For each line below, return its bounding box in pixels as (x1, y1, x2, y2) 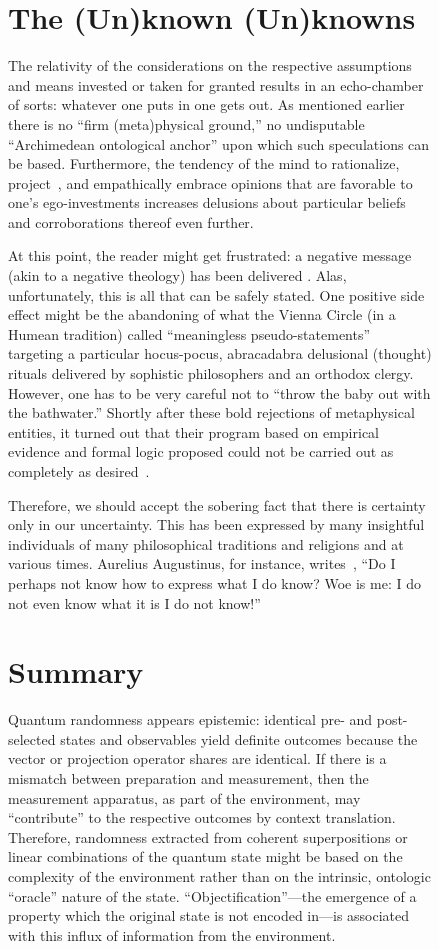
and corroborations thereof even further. (8, 211, 254, 232)
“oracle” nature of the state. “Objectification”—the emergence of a (8, 885, 417, 906)
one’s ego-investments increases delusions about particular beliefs (8, 192, 406, 213)
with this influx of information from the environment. (8, 924, 336, 945)
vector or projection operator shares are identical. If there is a (8, 748, 387, 769)
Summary (8, 651, 144, 692)
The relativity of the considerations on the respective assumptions (8, 55, 412, 76)
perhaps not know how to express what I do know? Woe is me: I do (8, 572, 421, 593)
